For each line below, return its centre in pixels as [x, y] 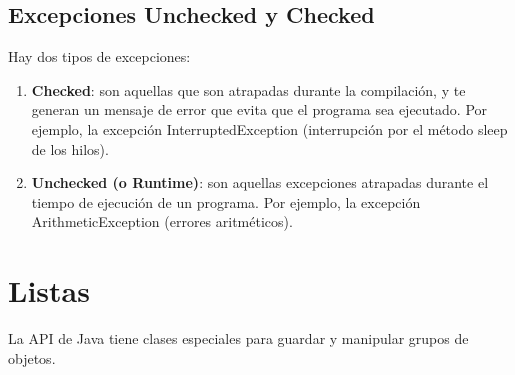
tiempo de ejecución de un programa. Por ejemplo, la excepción [226, 201]
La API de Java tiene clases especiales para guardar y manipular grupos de [238, 338]
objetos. [32, 357]
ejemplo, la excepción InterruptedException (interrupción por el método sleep [269, 128]
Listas [49, 290]
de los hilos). [70, 148]
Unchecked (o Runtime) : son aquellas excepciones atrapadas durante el [260, 182]
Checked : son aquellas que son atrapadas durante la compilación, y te [248, 89]
